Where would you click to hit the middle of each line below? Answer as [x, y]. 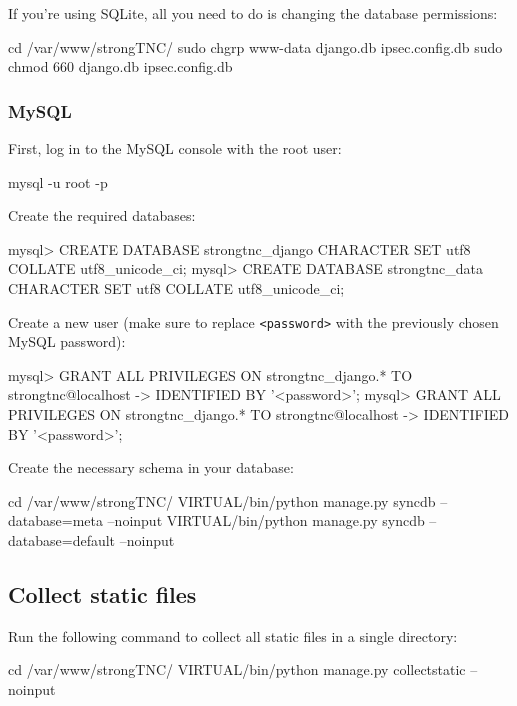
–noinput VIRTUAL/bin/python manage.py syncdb [266, 520]
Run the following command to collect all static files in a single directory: [233, 635]
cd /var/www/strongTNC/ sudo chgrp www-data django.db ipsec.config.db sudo [255, 46]
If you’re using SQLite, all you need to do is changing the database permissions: [253, 13]
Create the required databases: [102, 215]
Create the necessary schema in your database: [151, 467]
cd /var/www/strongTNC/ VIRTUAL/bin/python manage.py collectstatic [237, 669]
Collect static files [102, 593]
